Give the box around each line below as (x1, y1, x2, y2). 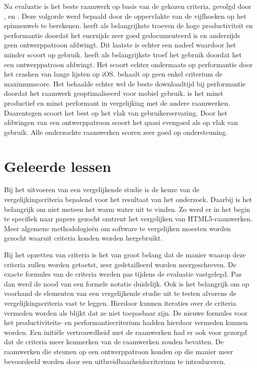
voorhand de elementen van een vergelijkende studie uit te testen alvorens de (4, 288, 237, 298)
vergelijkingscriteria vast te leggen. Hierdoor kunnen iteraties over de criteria (4, 297, 236, 308)
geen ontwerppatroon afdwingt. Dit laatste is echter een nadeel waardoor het (4, 40, 236, 50)
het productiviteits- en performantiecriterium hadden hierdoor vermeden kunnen (4, 317, 248, 327)
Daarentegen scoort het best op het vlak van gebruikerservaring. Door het (4, 107, 228, 118)
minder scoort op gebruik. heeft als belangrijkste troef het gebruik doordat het (4, 49, 242, 59)
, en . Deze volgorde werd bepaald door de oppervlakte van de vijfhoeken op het (4, 10, 247, 21)
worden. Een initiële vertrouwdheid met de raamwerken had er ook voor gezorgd (4, 327, 247, 337)
